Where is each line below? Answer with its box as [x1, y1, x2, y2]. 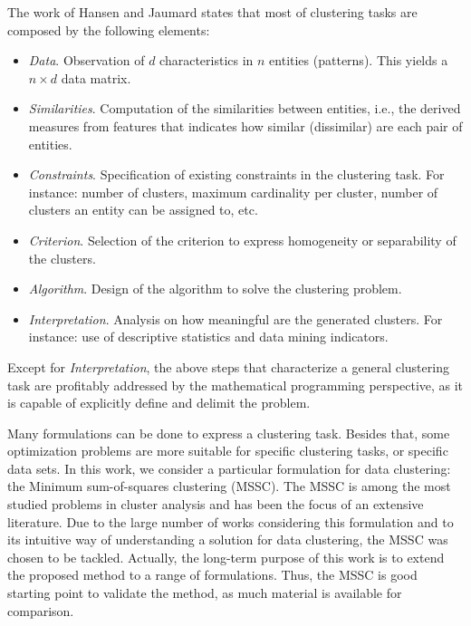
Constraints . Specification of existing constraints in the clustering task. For [28, 165, 445, 184]
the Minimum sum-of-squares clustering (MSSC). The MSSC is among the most [7, 477, 451, 496]
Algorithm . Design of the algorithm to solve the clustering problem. [28, 279, 402, 298]
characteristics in [159, 51, 254, 70]
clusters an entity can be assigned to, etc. [28, 200, 258, 219]
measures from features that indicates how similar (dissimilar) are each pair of [28, 116, 463, 135]
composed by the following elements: [7, 20, 210, 39]
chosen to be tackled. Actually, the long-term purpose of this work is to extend [7, 547, 445, 566]
